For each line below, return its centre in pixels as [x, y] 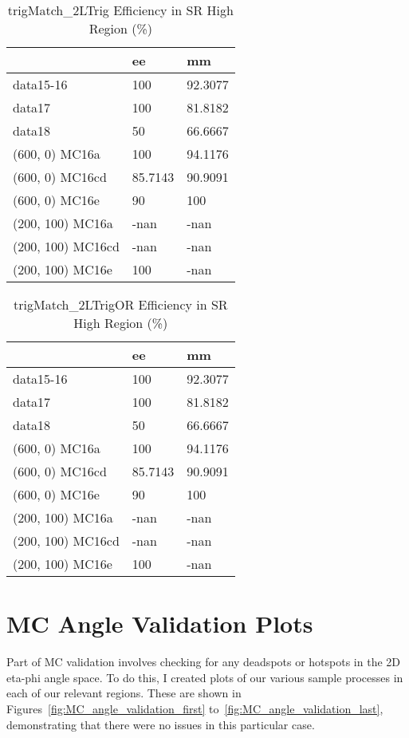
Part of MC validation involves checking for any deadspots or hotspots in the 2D [204, 662]
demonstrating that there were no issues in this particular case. [161, 724]
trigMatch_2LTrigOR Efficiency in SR [121, 304]
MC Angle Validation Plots [160, 624]
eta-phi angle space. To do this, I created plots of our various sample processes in [205, 677]
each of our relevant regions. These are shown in [124, 693]
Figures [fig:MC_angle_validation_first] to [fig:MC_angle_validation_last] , [195, 708]
